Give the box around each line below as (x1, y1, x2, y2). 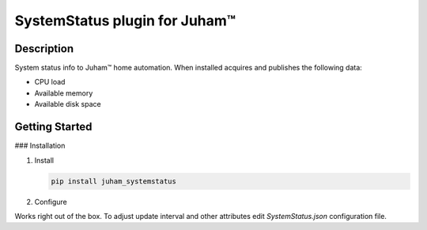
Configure (34, 197, 67, 206)
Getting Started (14, 120, 93, 134)
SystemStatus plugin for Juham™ (14, 12, 236, 29)
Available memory (34, 88, 93, 98)
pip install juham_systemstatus (51, 176, 177, 186)
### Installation (14, 141, 66, 150)
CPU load (34, 77, 66, 87)
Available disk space (34, 100, 102, 109)
